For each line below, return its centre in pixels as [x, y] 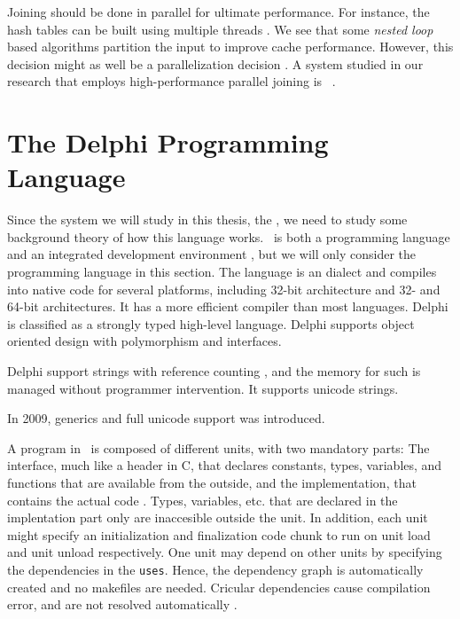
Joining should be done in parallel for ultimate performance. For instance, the [218, 12]
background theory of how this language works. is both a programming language [229, 236]
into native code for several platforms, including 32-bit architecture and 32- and [224, 289]
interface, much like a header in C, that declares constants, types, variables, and [225, 465]
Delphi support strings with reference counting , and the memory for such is [214, 371]
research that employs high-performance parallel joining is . [172, 81]
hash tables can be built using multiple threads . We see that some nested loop [220, 29]
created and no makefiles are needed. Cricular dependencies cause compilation [219, 587]
